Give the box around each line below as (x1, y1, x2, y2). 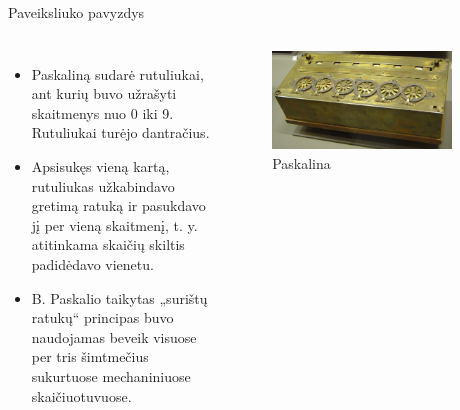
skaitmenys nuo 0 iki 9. (31, 102, 174, 123)
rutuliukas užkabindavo (31, 175, 175, 196)
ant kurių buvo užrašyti (31, 83, 177, 104)
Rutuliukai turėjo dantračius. (31, 122, 210, 143)
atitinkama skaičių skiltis (31, 234, 185, 255)
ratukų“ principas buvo (31, 307, 174, 328)
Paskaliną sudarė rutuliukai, (31, 63, 204, 84)
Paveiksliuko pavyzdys (8, 2, 145, 22)
